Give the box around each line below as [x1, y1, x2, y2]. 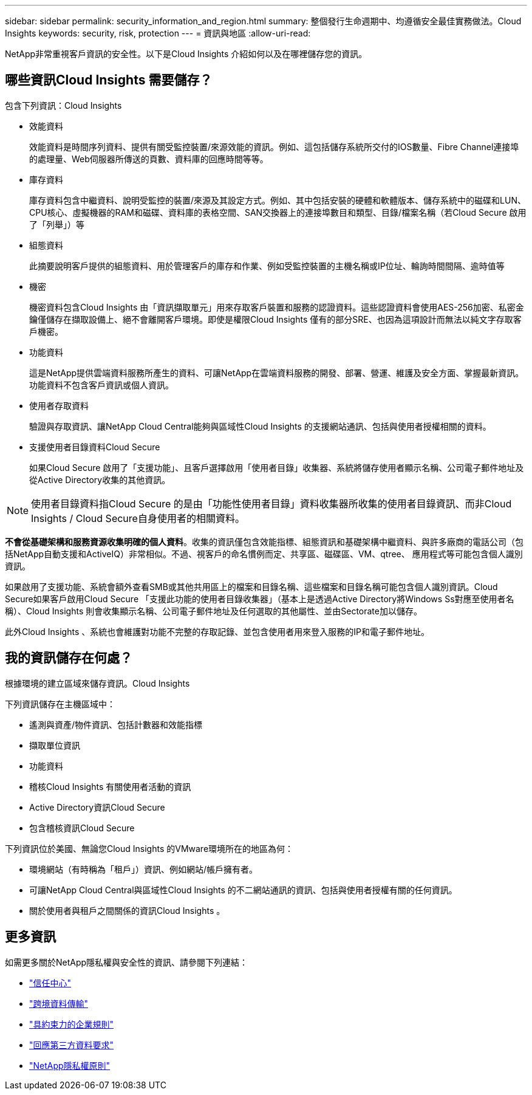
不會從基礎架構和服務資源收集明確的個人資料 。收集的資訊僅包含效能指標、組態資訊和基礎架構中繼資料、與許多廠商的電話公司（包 [5, 536, 523, 547]
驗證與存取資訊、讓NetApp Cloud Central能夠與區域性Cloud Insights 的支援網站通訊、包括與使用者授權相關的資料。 [29, 420, 491, 431]
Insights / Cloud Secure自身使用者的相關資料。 [31, 512, 245, 524]
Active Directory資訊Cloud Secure [29, 802, 165, 812]
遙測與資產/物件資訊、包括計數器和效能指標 [29, 719, 203, 730]
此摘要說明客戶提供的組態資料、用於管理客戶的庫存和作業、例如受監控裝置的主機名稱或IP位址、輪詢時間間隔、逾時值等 [29, 260, 505, 271]
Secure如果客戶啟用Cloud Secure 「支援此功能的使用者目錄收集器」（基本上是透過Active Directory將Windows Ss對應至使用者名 [5, 593, 514, 604]
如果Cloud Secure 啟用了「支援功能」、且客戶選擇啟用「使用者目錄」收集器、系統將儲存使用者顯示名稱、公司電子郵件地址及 [29, 462, 524, 473]
